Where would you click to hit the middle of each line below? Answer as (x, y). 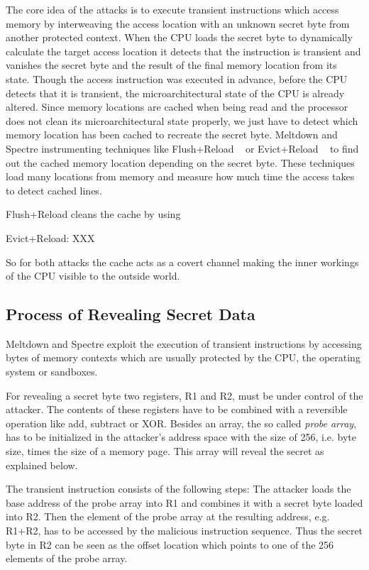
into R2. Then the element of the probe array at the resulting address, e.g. (168, 516)
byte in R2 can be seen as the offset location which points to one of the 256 (170, 544)
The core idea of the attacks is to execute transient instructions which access (172, 9)
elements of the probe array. (67, 558)
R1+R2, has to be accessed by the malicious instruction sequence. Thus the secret (184, 531)
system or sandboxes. (52, 372)
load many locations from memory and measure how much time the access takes (180, 176)
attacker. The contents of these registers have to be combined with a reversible (177, 409)
